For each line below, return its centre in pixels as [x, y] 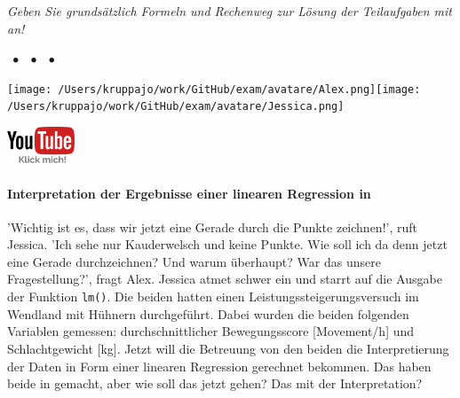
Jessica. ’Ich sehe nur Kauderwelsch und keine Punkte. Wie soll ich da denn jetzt [227, 244]
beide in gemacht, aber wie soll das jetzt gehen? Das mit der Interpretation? [215, 383]
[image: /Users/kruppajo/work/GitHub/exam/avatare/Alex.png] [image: [214, 89]
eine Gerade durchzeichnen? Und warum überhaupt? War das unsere [194, 261]
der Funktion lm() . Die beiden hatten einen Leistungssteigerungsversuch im [213, 297]
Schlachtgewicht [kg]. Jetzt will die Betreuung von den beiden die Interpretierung [228, 348]
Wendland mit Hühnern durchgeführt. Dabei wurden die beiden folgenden [208, 313]
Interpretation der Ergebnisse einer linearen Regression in [189, 193]
